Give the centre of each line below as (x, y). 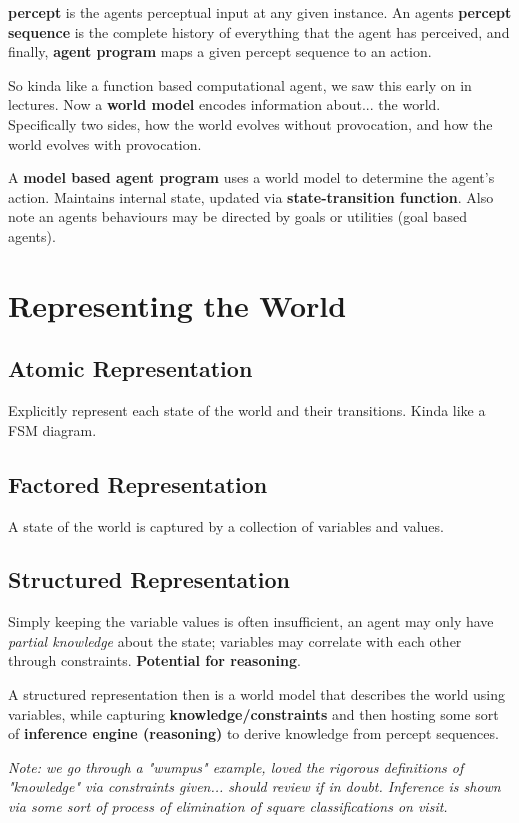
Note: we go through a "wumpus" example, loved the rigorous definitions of (236, 766)
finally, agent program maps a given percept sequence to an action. (220, 51)
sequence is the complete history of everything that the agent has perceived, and (259, 31)
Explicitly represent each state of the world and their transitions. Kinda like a (247, 410)
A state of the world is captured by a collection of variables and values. (226, 525)
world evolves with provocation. (105, 143)
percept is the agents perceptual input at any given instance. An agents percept (260, 12)
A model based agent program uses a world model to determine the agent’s (251, 177)
